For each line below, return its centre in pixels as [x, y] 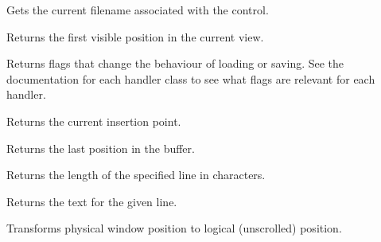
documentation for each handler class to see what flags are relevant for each [191, 78]
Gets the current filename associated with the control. [138, 10]
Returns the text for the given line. [92, 201]
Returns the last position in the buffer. [101, 148]
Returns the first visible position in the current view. [135, 36]
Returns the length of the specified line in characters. [136, 175]
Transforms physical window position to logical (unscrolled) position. [174, 228]
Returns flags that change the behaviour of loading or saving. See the [175, 63]
